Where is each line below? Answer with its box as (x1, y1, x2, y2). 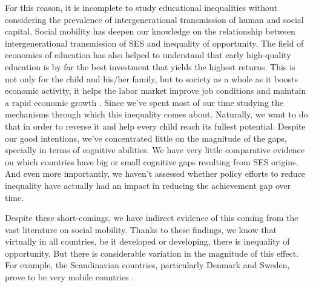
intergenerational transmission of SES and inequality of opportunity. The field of (5, 36, 304, 49)
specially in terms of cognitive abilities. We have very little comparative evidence (5, 143, 305, 156)
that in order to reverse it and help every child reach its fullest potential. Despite (5, 119, 306, 132)
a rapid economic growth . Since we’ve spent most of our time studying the (5, 96, 283, 108)
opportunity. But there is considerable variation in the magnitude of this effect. (5, 246, 299, 259)
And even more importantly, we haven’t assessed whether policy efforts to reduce (5, 167, 305, 180)
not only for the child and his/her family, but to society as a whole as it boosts (5, 72, 298, 85)
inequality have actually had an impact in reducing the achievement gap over (5, 179, 291, 191)
